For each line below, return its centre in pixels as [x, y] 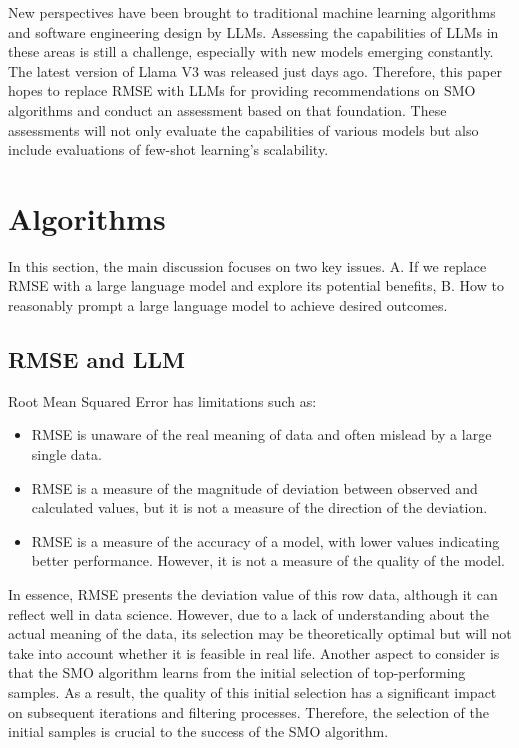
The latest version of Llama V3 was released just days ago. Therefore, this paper [255, 70]
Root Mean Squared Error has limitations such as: [162, 400]
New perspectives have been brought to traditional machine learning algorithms [252, 12]
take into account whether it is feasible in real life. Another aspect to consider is [254, 652]
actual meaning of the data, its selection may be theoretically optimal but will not [260, 633]
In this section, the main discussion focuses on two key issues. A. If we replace [247, 265]
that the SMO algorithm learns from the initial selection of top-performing [237, 672]
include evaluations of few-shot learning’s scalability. [168, 149]
